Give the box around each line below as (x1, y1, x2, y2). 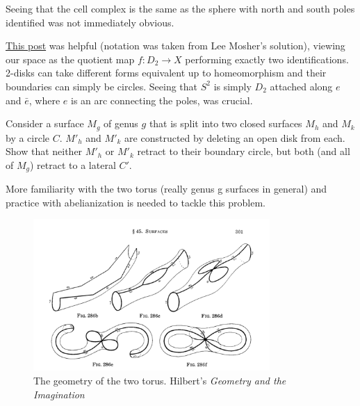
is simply (213, 79, 252, 93)
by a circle (6, 130, 50, 145)
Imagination (33, 387, 85, 401)
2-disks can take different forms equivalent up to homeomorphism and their (6, 65, 327, 80)
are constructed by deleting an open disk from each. (124, 130, 345, 145)
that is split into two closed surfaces (149, 116, 302, 131)
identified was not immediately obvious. (6, 15, 174, 29)
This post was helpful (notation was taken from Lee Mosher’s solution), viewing (6, 38, 345, 53)
